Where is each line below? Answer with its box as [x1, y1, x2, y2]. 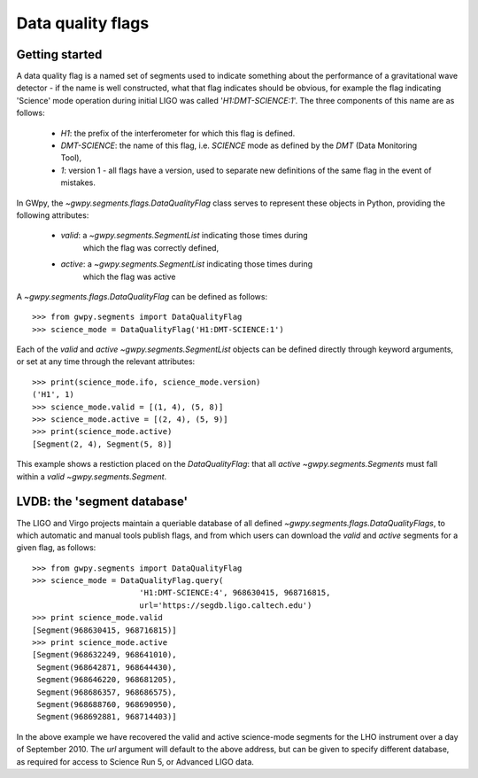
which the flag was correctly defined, [82, 242, 220, 253]
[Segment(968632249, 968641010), [32, 650, 177, 660]
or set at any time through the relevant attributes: [16, 356, 196, 367]
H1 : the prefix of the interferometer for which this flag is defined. [60, 128, 296, 138]
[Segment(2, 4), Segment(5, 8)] [32, 439, 173, 449]
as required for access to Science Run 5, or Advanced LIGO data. [16, 756, 254, 766]
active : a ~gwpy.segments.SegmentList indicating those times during [60, 259, 313, 269]
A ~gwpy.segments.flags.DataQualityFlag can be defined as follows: [16, 291, 268, 301]
